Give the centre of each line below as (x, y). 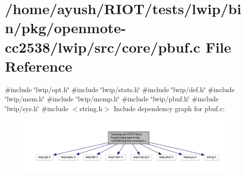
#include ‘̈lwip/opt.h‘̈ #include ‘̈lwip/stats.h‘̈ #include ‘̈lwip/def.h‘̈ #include (120, 89)
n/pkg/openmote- (66, 28)
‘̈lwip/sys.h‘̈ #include (37, 108)
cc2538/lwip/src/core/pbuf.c (103, 47)
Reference (39, 66)
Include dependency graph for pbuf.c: (169, 108)
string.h (91, 108)
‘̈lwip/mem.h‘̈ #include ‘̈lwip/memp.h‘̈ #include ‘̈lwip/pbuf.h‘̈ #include (112, 99)
